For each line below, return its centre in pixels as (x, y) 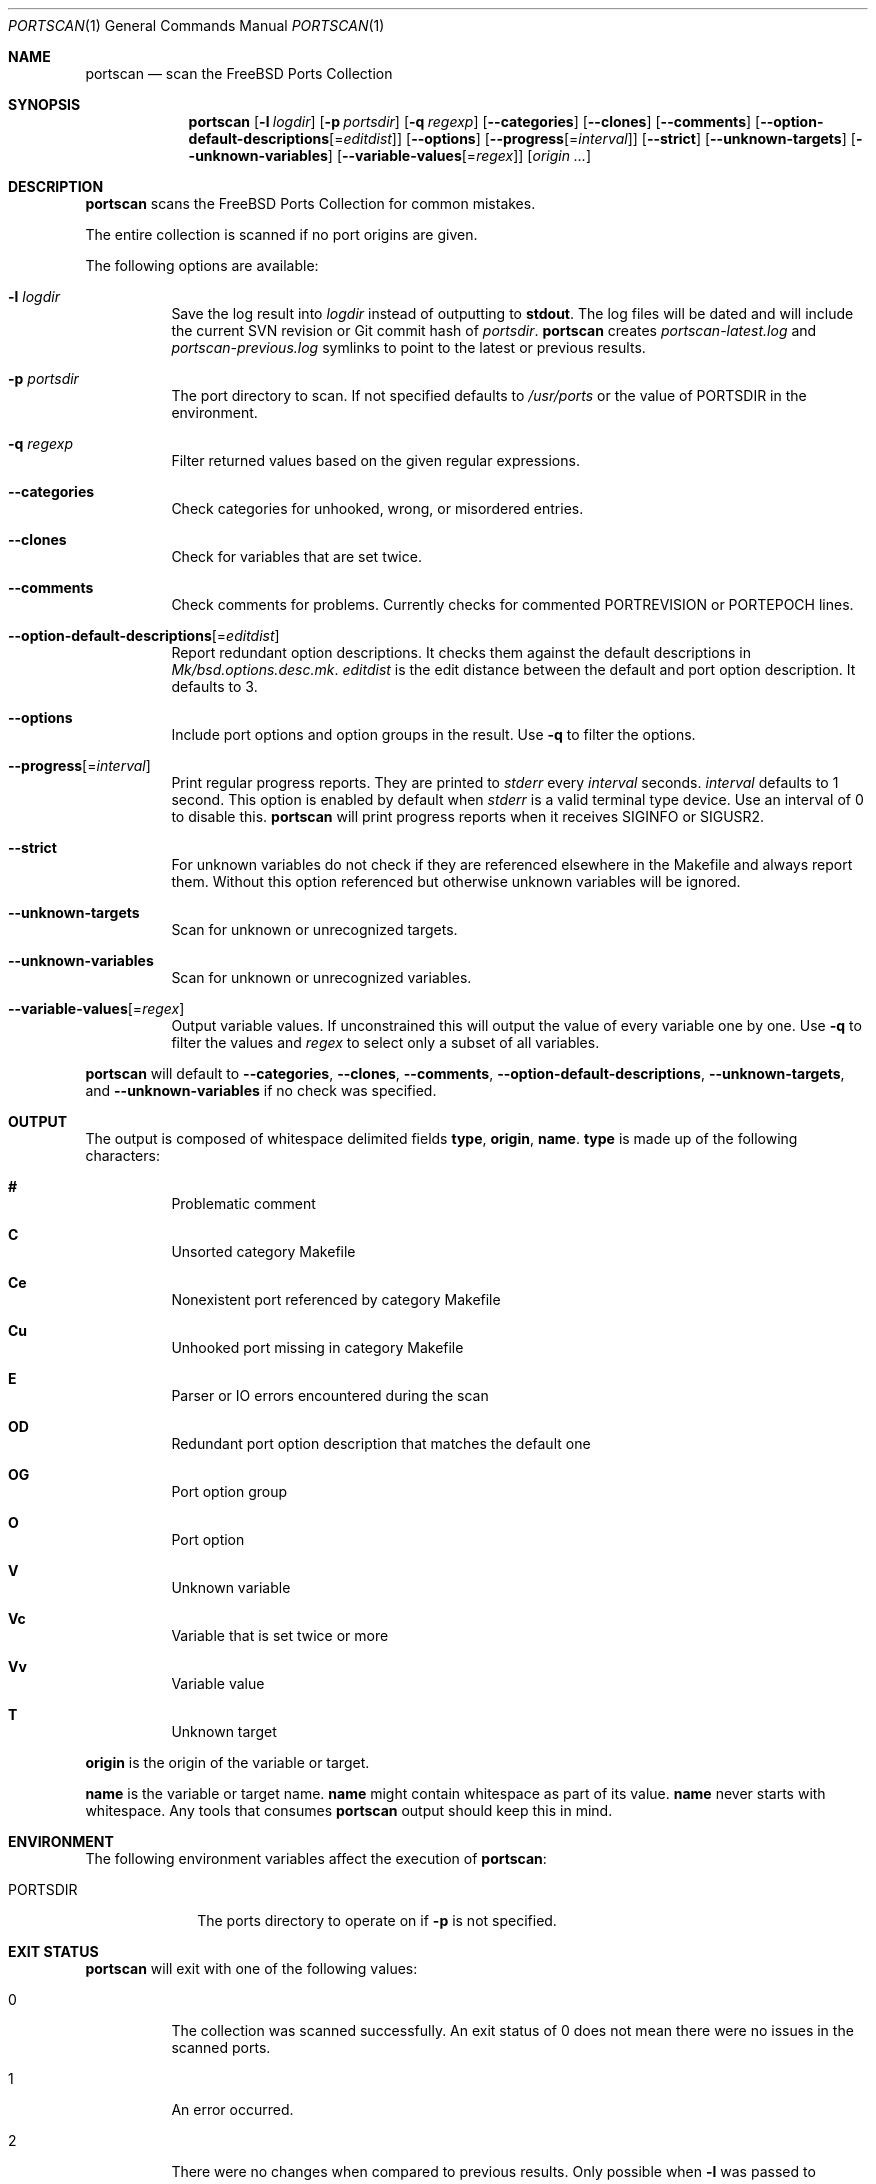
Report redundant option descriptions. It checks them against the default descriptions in (461, 652)
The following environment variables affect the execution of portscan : (316, 1858)
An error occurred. (232, 2109)
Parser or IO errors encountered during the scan (330, 1395)
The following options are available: (202, 265)
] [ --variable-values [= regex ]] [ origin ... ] (459, 155)
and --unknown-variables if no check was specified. (261, 1090)
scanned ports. (221, 2047)
